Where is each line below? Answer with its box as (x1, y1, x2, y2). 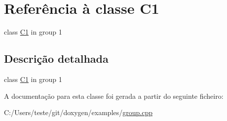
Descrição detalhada (4, 51, 109, 66)
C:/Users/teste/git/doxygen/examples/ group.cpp (4, 107, 153, 118)
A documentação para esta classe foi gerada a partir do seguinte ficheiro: (4, 90, 224, 101)
